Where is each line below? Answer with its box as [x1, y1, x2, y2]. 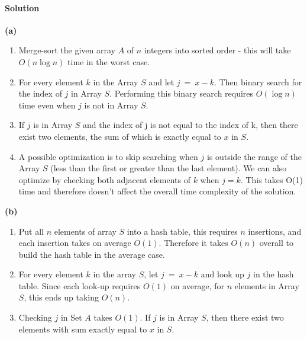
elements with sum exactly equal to [18, 322, 147, 335]
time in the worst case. [67, 55, 150, 68]
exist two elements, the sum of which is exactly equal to [18, 130, 221, 142]
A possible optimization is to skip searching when [18, 150, 198, 162]
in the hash [253, 268, 294, 280]
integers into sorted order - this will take [144, 44, 291, 56]
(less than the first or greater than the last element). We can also [50, 162, 287, 174]
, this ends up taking [24, 291, 99, 303]
